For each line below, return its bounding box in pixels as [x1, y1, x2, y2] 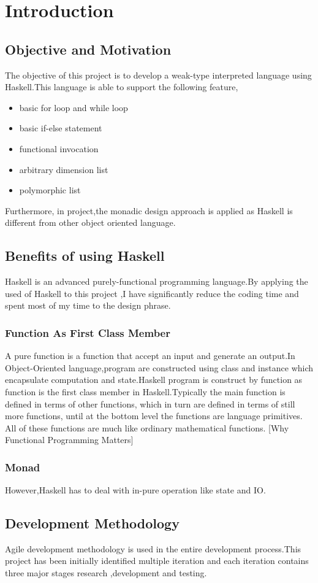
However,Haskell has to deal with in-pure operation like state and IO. [5, 484, 266, 496]
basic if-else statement [19, 122, 102, 134]
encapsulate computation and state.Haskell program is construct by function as [5, 373, 303, 386]
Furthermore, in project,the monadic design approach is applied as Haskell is [5, 204, 293, 217]
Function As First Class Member [5, 325, 170, 340]
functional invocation [19, 142, 99, 155]
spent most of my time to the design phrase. [5, 299, 171, 312]
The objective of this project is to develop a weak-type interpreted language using [5, 68, 312, 81]
